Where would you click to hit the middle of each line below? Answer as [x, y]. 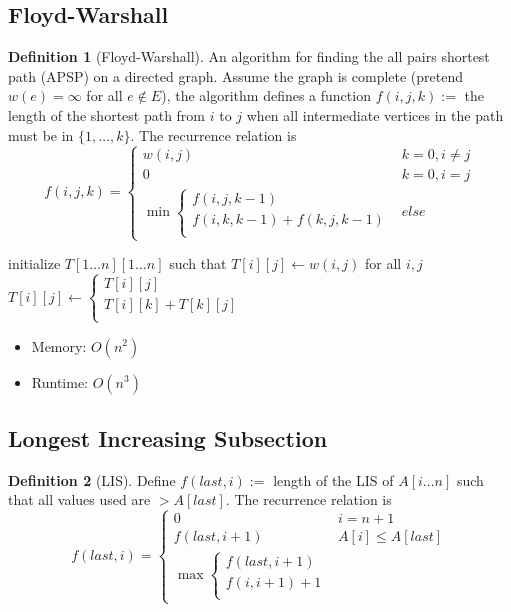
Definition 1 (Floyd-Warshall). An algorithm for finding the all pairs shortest [249, 56]
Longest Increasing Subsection [168, 437]
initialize [34, 263]
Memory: [59, 345]
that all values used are [79, 499]
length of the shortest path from [107, 114]
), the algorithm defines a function [266, 95]
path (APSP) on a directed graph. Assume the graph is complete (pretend [236, 75]
